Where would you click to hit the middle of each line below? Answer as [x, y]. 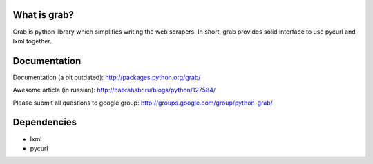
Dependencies [45, 122]
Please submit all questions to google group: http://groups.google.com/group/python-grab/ [143, 103]
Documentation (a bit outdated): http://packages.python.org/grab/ [107, 77]
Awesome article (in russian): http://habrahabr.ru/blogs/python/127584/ [114, 90]
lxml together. [32, 41]
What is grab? [43, 15]
